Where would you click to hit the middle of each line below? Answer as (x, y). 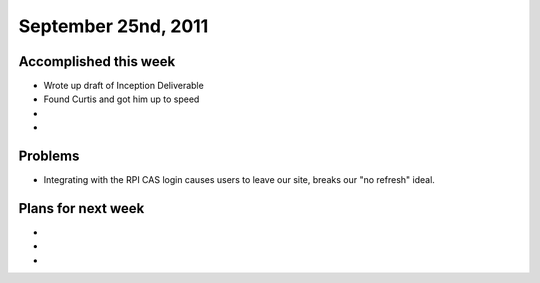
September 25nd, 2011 (113, 26)
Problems (49, 156)
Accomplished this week (97, 61)
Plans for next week (81, 208)
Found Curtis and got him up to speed (121, 99)
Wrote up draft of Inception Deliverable (123, 86)
